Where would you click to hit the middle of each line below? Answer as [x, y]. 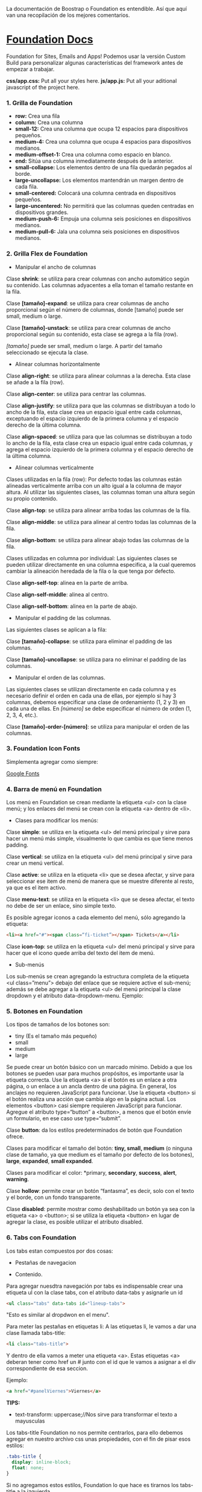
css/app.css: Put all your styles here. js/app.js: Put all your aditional [92, 80]
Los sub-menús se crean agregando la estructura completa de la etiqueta [98, 976]
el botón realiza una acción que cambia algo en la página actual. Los [91, 1099]
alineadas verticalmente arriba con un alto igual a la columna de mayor [94, 485]
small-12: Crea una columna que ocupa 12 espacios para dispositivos [101, 129]
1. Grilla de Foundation [39, 103]
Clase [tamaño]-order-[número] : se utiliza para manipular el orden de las [98, 726]
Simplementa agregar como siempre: [52, 761]
